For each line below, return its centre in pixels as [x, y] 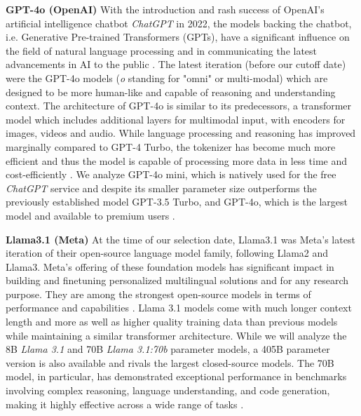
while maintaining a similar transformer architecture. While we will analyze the [176, 335]
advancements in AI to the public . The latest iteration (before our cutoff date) [176, 64]
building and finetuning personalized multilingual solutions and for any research [177, 280]
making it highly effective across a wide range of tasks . [125, 404]
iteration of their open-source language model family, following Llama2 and [167, 253]
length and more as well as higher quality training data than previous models [172, 322]
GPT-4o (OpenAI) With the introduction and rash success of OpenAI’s [165, 9]
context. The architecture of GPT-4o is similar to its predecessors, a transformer [179, 106]
